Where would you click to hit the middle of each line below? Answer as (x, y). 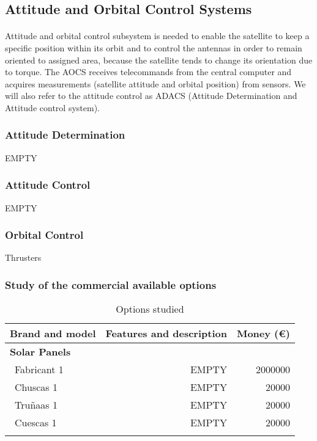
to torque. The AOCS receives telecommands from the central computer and (148, 72)
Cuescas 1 (36, 423)
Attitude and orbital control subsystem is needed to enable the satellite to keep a (157, 36)
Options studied (150, 309)
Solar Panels (40, 352)
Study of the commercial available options (111, 284)
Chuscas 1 (36, 387)
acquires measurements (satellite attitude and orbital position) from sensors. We (155, 83)
